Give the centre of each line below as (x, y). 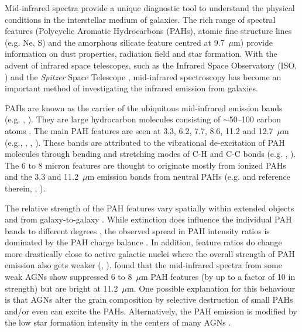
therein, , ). (25, 188)
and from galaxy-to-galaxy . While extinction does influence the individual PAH (148, 219)
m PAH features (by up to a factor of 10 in (218, 277)
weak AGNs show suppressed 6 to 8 (68, 277)
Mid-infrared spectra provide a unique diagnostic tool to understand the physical (150, 8)
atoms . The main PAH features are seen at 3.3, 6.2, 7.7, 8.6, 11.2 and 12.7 (139, 130)
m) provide (253, 42)
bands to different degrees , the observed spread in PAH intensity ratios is (137, 230)
